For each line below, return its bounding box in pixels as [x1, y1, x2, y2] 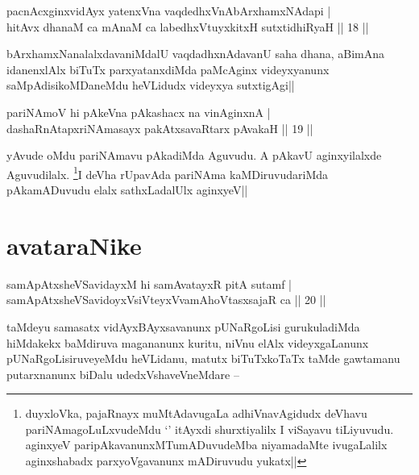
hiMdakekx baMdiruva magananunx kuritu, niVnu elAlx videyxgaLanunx [6, 334, 369, 351]
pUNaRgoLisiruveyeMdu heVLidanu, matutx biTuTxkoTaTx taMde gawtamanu [6, 350, 400, 367]
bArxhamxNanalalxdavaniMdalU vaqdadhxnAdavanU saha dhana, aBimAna [6, 45, 385, 62]
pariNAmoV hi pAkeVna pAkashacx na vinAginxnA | [6, 103, 271, 120]
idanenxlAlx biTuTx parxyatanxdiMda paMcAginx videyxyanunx [6, 60, 330, 77]
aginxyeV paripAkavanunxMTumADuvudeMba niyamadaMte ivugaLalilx [25, 436, 388, 453]
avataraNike [6, 228, 142, 261]
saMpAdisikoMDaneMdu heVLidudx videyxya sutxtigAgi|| [6, 77, 295, 94]
